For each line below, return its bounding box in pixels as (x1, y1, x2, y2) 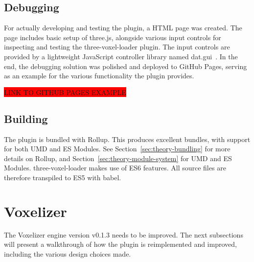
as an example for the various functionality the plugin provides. (4, 71, 194, 81)
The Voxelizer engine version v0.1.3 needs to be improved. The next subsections (4, 229, 243, 239)
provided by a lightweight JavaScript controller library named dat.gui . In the (4, 51, 238, 61)
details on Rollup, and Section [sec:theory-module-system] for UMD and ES (4, 153, 232, 163)
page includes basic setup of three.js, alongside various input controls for (4, 32, 221, 42)
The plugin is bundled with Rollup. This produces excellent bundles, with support (4, 134, 251, 144)
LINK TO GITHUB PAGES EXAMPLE (4, 87, 126, 97)
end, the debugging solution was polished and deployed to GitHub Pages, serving (4, 61, 247, 71)
